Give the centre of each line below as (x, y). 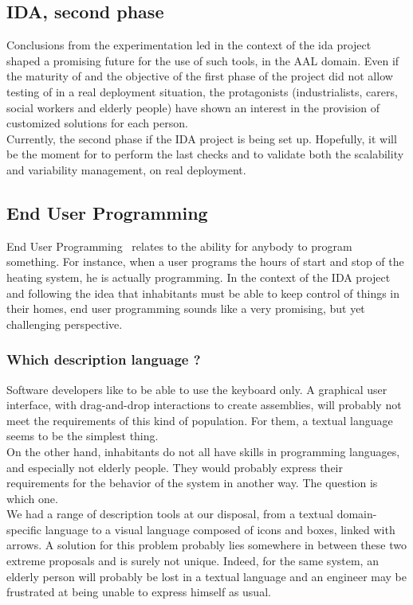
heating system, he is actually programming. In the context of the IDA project (199, 277)
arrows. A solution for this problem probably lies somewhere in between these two (206, 545)
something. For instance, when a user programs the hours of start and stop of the (205, 262)
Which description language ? (104, 359)
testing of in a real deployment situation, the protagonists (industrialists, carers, (202, 91)
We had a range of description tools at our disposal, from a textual (170, 514)
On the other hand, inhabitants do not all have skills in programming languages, (203, 451)
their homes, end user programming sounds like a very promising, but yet (186, 308)
